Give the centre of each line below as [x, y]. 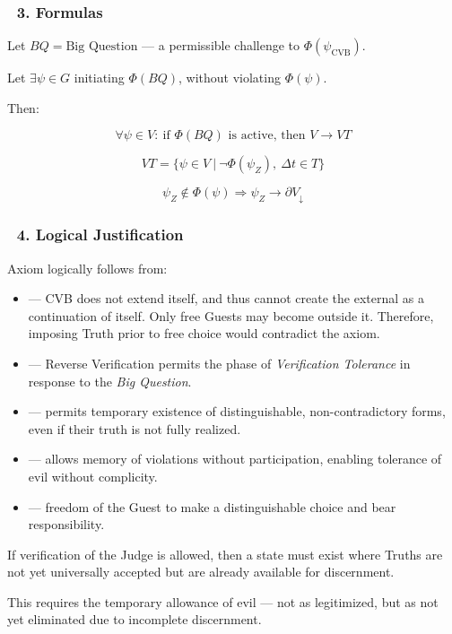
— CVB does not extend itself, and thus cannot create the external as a [226, 298]
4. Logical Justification [100, 234]
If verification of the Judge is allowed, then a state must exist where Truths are [225, 554]
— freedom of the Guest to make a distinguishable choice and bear [212, 506]
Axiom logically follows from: [87, 268]
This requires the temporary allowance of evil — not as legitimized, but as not [223, 601]
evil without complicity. [93, 476]
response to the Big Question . [110, 381]
